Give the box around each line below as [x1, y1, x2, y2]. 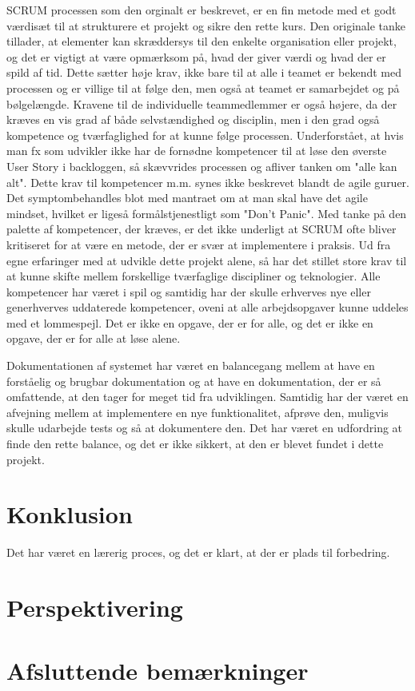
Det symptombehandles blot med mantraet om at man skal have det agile [6, 189, 368, 206]
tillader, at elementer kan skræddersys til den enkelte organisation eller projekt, [6, 33, 397, 50]
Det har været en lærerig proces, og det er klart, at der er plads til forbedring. [6, 544, 390, 561]
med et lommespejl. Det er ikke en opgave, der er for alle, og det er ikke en [6, 314, 373, 331]
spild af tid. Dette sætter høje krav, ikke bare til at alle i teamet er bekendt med [6, 64, 401, 81]
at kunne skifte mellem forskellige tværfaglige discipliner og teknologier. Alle [6, 268, 381, 284]
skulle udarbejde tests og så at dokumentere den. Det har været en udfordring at [6, 419, 403, 436]
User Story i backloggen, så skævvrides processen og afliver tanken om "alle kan [6, 157, 397, 174]
